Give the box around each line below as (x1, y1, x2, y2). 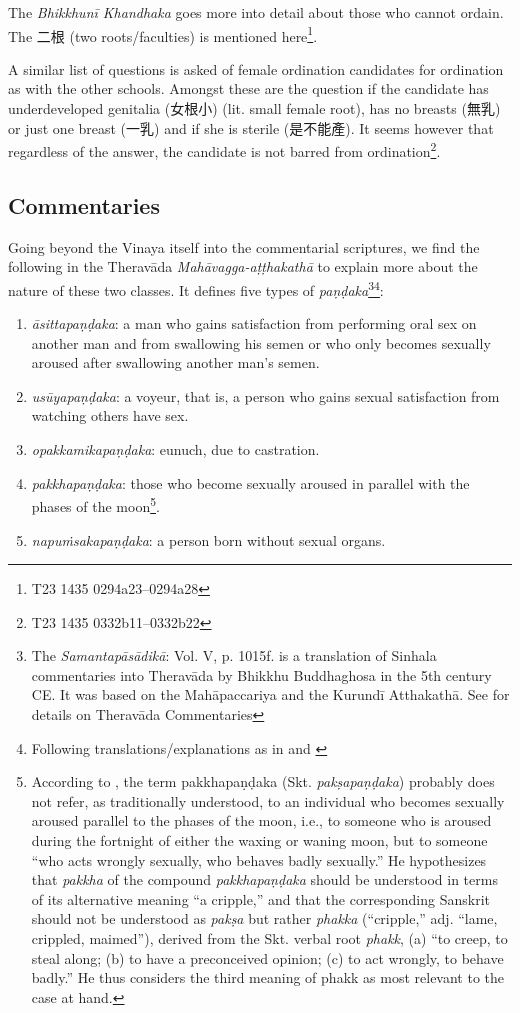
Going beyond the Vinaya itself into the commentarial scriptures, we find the (8, 236, 480, 257)
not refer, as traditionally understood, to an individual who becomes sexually (31, 790, 505, 811)
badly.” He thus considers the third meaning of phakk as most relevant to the (31, 967, 505, 988)
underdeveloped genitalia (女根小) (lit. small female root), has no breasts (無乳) (8, 98, 501, 119)
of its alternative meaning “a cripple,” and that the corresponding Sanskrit (31, 888, 490, 909)
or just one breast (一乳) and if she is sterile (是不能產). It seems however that (8, 117, 494, 138)
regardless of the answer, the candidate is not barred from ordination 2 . (8, 138, 441, 161)
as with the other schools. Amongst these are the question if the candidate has (8, 78, 489, 99)
